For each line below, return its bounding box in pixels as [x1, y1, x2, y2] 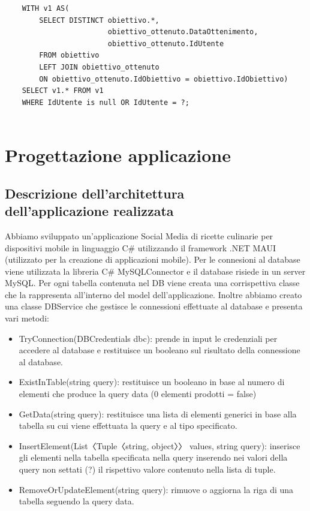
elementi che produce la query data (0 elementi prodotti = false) [19, 387, 257, 400]
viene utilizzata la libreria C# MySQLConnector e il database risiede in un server [5, 264, 306, 277]
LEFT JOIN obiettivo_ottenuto [39, 62, 159, 71]
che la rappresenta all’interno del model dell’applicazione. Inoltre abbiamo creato [5, 288, 302, 300]
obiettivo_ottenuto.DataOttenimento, [107, 28, 258, 37]
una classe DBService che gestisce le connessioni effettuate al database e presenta [5, 300, 303, 312]
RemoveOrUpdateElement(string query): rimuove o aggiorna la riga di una [19, 483, 294, 495]
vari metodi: [5, 312, 49, 324]
